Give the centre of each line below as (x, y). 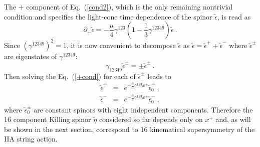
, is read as (234, 16)
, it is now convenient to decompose (121, 45)
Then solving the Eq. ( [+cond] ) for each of (70, 76)
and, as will (233, 119)
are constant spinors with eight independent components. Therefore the (143, 109)
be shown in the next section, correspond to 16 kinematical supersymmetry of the (129, 129)
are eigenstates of (31, 56)
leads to (159, 76)
